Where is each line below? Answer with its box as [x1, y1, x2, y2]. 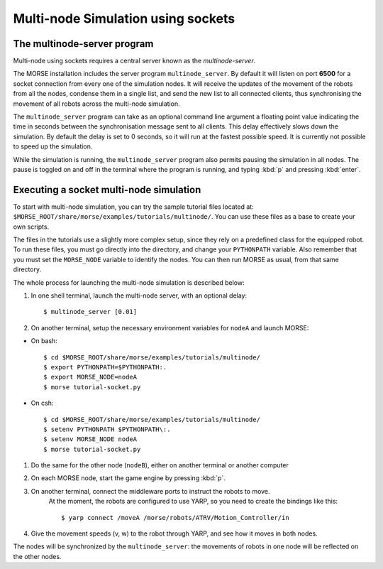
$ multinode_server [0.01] [43, 308, 138, 316]
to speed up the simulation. [13, 142, 93, 151]
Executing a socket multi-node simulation [13, 183, 201, 195]
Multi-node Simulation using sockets [13, 11, 235, 26]
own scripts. [13, 222, 50, 231]
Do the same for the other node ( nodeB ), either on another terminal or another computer [30, 461, 289, 470]
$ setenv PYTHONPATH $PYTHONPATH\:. [43, 425, 171, 433]
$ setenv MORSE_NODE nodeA [43, 435, 138, 443]
